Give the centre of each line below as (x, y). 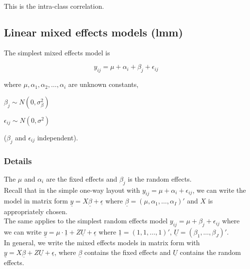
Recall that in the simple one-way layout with (72, 190)
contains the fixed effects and (127, 252)
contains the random (210, 252)
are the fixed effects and (82, 178)
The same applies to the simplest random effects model (86, 221)
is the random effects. (160, 178)
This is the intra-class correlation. (54, 6)
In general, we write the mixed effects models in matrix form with (102, 242)
